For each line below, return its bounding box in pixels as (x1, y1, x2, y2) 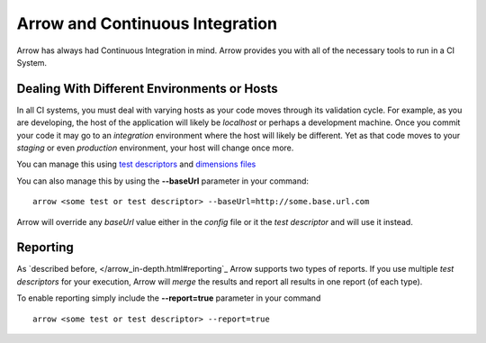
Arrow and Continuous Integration (16, 14, 278, 33)
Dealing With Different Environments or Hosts (16, 81, 278, 96)
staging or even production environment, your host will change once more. (16, 142, 294, 153)
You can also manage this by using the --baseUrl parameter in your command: (16, 176, 310, 186)
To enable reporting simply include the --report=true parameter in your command (16, 293, 321, 303)
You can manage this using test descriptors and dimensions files (16, 158, 256, 170)
